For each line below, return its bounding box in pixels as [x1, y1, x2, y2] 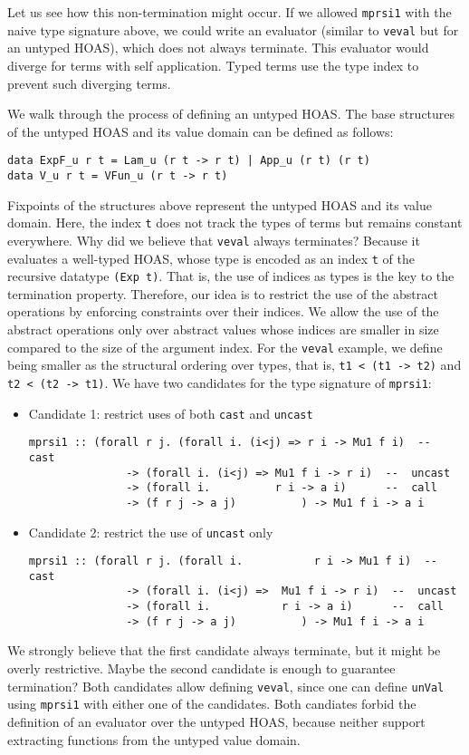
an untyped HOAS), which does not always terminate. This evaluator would [7, 38, 429, 57]
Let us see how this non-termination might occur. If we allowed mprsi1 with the [7, 3, 452, 21]
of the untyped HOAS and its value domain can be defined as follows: [7, 121, 394, 140]
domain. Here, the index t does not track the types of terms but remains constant [7, 213, 463, 232]
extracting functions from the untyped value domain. [7, 730, 301, 749]
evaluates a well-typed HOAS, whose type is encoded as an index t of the [7, 248, 415, 267]
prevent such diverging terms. [7, 73, 171, 92]
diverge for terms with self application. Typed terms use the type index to [7, 55, 419, 74]
